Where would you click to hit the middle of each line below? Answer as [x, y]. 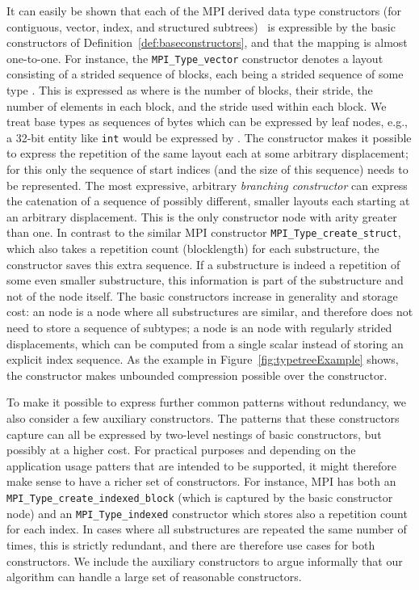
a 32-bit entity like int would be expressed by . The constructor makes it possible [209, 137]
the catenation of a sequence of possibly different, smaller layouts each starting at [208, 201]
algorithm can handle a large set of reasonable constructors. [154, 577]
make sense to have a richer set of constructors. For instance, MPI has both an [201, 481]
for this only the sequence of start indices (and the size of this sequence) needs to [207, 169]
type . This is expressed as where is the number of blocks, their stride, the [190, 90]
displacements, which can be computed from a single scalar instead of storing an [205, 343]
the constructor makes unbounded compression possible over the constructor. [197, 375]
